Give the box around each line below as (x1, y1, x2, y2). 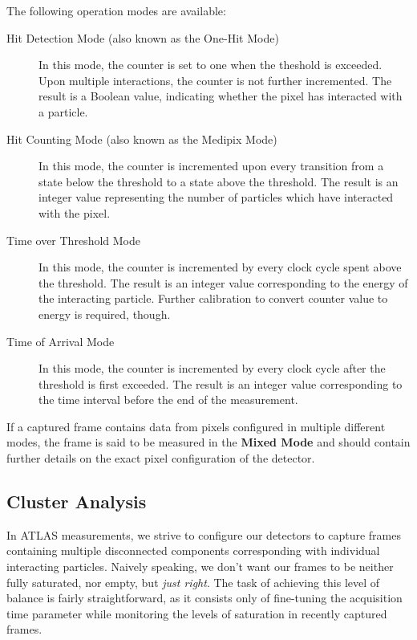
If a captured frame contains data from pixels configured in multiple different (6, 418, 386, 434)
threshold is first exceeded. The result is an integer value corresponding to (38, 375, 403, 392)
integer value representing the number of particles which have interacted (38, 189, 394, 206)
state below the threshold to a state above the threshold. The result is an (38, 173, 399, 190)
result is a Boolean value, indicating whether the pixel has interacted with (38, 88, 403, 104)
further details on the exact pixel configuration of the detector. (6, 450, 315, 467)
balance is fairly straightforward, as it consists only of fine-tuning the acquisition (6, 589, 403, 606)
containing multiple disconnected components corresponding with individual (6, 542, 380, 559)
